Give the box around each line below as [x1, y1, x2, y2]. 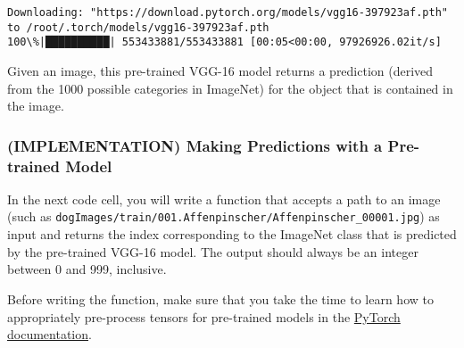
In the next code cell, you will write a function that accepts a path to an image [7, 189, 441, 208]
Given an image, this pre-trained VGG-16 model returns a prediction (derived [7, 61, 434, 79]
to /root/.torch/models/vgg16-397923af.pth [7, 21, 269, 34]
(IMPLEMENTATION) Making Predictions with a [7, 134, 383, 156]
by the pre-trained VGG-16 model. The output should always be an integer [7, 242, 418, 261]
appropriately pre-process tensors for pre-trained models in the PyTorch [7, 307, 401, 326]
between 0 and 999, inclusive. [7, 260, 167, 278]
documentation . [7, 325, 92, 344]
